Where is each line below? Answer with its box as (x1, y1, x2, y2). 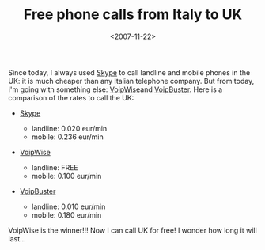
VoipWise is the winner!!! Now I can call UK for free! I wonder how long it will (8, 225, 257, 235)
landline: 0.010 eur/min (31, 202, 106, 211)
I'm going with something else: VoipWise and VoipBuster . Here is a (8, 85, 223, 94)
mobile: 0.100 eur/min (31, 171, 102, 180)
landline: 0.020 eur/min (31, 123, 108, 133)
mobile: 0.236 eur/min (31, 132, 104, 142)
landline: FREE (31, 162, 78, 172)
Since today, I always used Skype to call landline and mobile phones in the (8, 67, 251, 77)
